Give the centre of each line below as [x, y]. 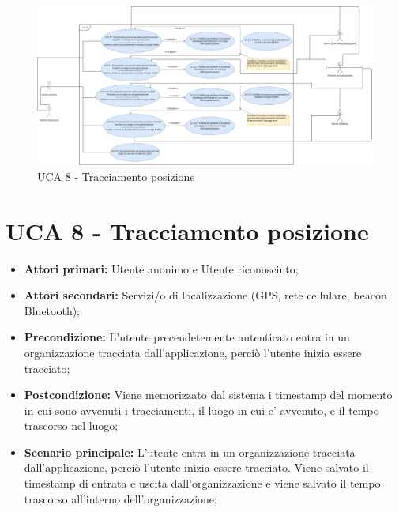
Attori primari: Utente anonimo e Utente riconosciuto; [161, 268]
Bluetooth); [52, 310]
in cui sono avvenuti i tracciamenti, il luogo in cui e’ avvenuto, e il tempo [201, 410]
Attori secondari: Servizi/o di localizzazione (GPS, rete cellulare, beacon [205, 295]
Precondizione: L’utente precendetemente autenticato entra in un [187, 337]
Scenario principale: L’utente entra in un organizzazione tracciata [190, 452]
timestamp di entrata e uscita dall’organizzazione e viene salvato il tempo [202, 483]
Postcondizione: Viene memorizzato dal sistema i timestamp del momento [208, 395]
